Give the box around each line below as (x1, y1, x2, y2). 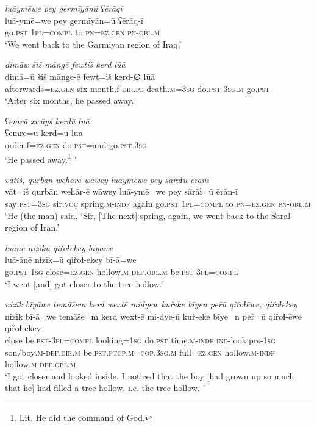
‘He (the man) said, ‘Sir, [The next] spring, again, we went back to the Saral (5, 209, 291, 221)
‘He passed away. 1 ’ (5, 151, 77, 165)
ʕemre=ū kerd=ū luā (5, 126, 83, 139)
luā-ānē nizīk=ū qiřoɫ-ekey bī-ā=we (5, 253, 137, 266)
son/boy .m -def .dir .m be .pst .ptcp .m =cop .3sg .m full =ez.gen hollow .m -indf (5, 345, 275, 358)
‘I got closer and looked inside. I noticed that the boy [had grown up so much (5, 369, 294, 382)
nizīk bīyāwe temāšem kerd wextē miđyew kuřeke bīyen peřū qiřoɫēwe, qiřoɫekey (5, 298, 297, 310)
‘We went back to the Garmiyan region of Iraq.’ (5, 37, 182, 50)
